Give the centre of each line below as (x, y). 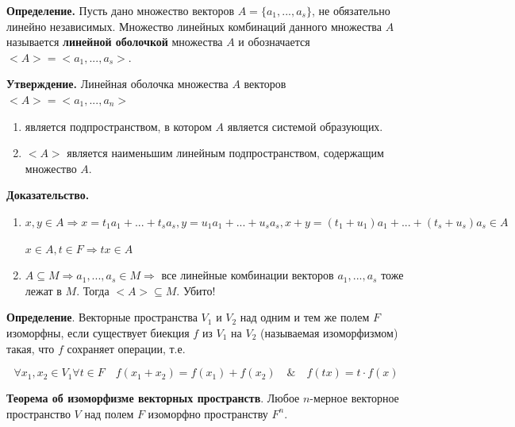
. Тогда (93, 290)
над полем (109, 413)
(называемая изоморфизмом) (329, 332)
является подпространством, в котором (118, 126)
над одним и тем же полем (305, 317)
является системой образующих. (305, 126)
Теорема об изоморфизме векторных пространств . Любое (153, 398)
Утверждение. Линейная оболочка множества (117, 84)
